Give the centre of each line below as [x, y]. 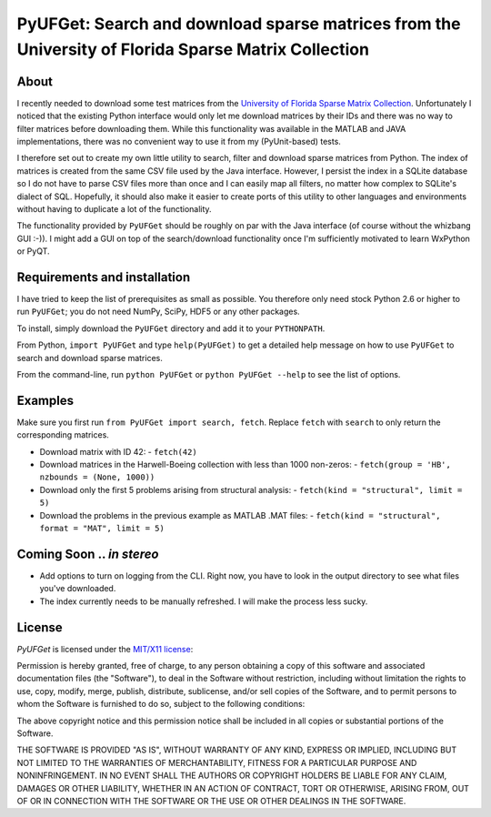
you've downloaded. [78, 589]
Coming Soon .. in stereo [88, 554]
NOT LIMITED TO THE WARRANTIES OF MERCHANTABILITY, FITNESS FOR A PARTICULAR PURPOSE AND [217, 762]
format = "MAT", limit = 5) [102, 529]
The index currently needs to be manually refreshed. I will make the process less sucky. [204, 601]
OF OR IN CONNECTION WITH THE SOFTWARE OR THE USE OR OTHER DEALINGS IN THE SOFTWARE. [211, 801]
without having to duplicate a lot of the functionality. [115, 208]
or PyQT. [33, 251]
